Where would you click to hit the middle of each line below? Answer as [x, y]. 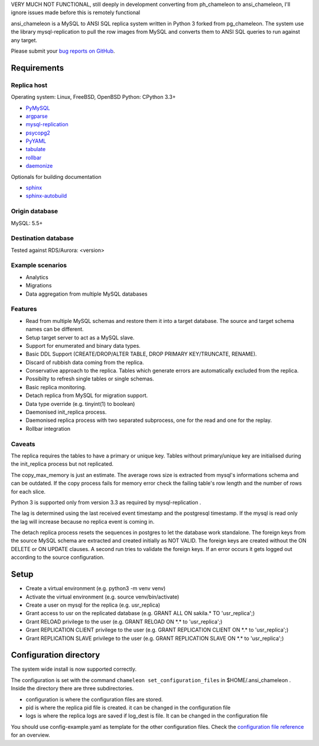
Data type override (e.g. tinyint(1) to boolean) [80, 404]
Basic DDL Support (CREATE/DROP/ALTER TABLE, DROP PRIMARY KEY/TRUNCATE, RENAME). [141, 354]
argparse [37, 116]
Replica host [29, 85]
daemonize [39, 166]
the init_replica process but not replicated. [62, 464]
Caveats [23, 444]
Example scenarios [39, 265]
